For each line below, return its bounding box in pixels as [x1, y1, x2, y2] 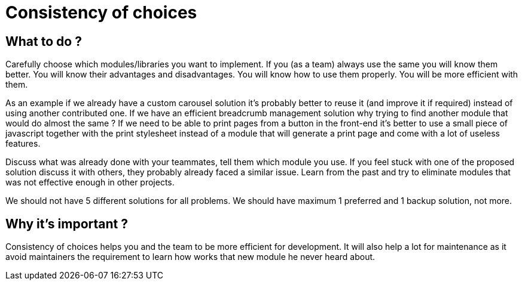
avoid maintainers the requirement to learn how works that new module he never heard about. [5, 252, 376, 262]
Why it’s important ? [5, 216, 128, 231]
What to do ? [5, 33, 82, 49]
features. [5, 138, 41, 149]
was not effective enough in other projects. [5, 177, 175, 188]
